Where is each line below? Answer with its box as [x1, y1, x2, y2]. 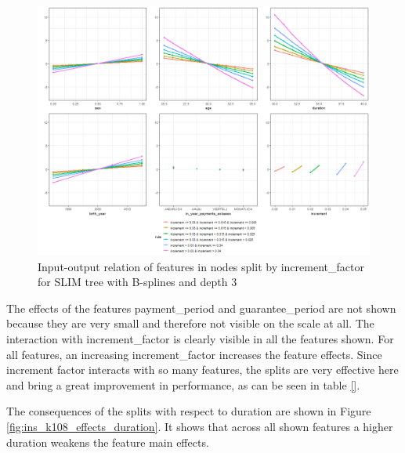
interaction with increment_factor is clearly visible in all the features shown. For [6, 330, 394, 346]
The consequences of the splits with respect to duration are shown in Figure [6, 403, 371, 419]
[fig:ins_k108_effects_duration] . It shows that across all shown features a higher [6, 418, 393, 434]
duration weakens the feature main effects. [6, 433, 209, 450]
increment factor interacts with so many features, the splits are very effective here [6, 361, 399, 378]
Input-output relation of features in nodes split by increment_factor [38, 258, 364, 274]
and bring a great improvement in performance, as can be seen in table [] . [6, 376, 360, 393]
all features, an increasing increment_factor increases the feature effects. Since [6, 346, 382, 362]
